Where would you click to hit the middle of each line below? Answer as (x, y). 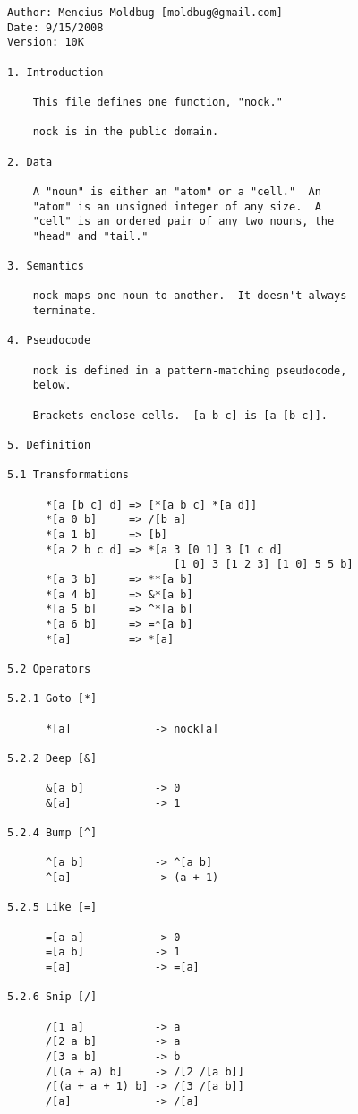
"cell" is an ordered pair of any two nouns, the (183, 222)
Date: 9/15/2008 (55, 27)
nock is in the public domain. (126, 132)
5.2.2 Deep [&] (52, 758)
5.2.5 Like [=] (52, 908)
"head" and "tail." (90, 236)
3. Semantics (46, 266)
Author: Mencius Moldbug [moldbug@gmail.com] (145, 13)
